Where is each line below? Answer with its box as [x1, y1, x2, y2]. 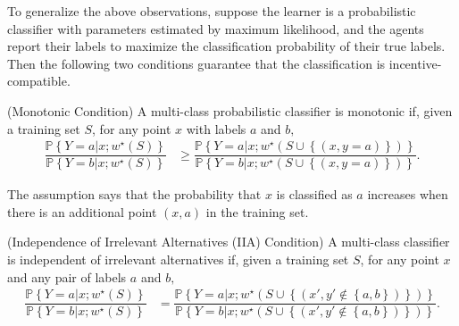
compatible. [7, 71, 71, 90]
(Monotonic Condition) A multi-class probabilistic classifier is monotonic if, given [7, 101, 453, 120]
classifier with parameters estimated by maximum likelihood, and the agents [7, 19, 424, 38]
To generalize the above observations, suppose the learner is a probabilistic [7, 2, 416, 20]
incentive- [388, 54, 442, 72]
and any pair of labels [7, 267, 127, 286]
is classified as [276, 185, 353, 204]
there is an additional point [7, 202, 157, 221]
